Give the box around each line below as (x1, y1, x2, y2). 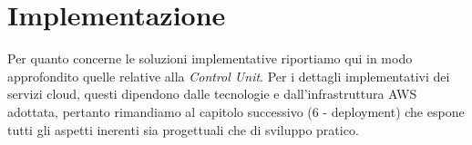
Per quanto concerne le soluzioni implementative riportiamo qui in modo (7, 49, 413, 68)
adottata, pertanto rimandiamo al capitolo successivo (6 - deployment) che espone (7, 101, 465, 121)
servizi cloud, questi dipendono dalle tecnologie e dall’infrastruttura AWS (7, 84, 417, 103)
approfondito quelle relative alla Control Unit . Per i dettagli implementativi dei (7, 66, 450, 85)
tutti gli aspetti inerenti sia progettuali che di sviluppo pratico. (7, 120, 359, 139)
